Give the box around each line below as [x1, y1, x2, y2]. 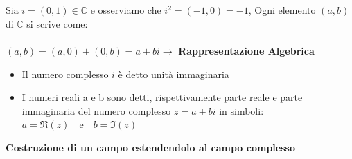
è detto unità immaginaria [118, 66, 229, 81]
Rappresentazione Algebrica [178, 43, 315, 57]
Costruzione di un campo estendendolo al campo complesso [6, 140, 295, 154]
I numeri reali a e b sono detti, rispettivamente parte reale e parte [21, 90, 303, 104]
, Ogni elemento [248, 3, 316, 17]
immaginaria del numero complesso [21, 103, 171, 118]
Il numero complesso [21, 66, 109, 81]
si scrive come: [26, 16, 88, 30]
